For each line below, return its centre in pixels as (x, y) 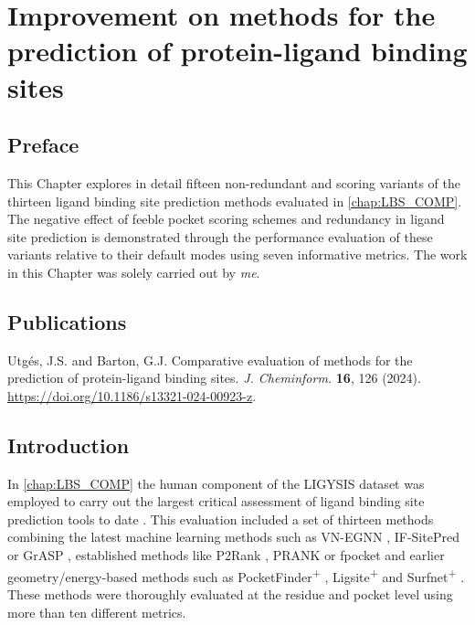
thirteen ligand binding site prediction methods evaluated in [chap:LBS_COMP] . (235, 201)
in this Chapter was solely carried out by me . (134, 272)
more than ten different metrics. (97, 612)
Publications (67, 321)
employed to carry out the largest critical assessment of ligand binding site (216, 501)
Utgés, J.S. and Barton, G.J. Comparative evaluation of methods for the (210, 360)
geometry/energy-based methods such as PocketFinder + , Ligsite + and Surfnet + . (236, 575)
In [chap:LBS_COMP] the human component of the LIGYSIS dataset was (216, 483)
